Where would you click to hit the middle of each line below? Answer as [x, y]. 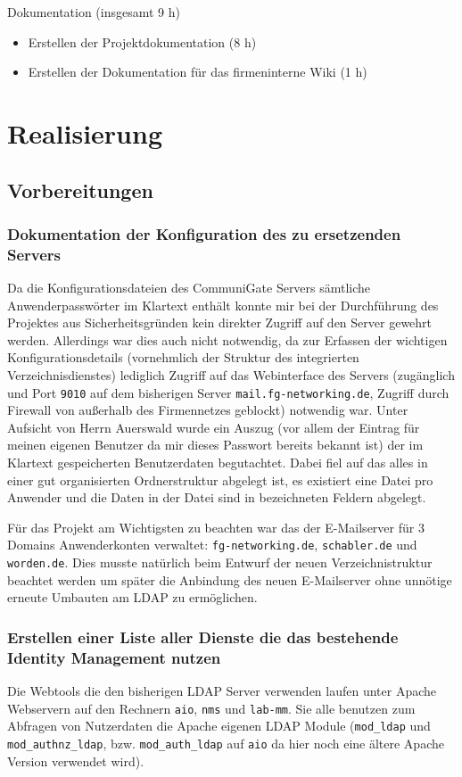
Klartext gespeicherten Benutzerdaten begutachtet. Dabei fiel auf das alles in [218, 463]
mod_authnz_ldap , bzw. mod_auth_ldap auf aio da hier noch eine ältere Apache [226, 743]
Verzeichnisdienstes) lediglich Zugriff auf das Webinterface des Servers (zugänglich [231, 375]
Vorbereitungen [80, 190]
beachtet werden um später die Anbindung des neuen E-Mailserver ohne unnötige [230, 579]
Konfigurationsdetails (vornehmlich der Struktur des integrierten [183, 357]
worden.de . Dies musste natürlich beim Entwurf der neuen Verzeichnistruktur [220, 562]
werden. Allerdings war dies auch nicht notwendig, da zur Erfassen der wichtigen [227, 339]
